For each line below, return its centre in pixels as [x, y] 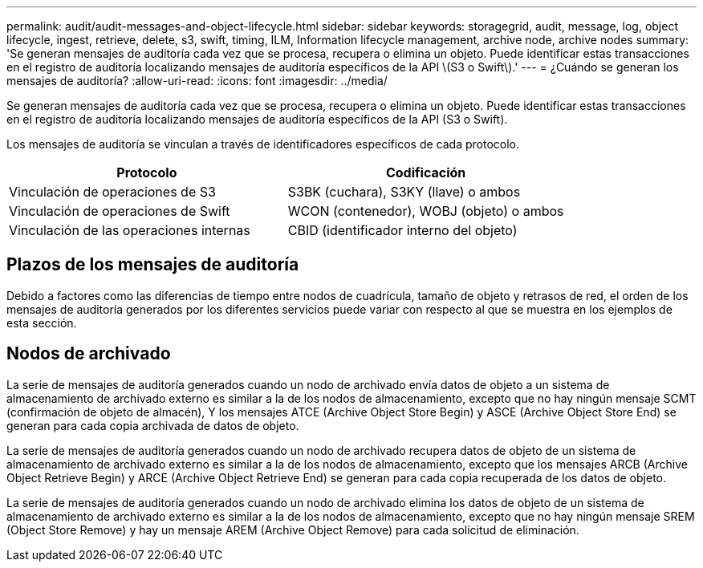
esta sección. [42, 323]
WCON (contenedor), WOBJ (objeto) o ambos [426, 211]
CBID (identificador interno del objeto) [402, 230]
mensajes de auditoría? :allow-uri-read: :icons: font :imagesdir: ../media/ [197, 81]
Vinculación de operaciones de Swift [120, 211]
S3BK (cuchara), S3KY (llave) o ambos [404, 192]
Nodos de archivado [89, 354]
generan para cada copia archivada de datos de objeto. [153, 425]
